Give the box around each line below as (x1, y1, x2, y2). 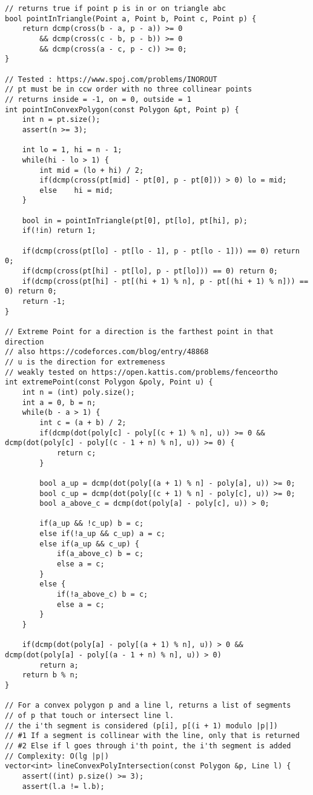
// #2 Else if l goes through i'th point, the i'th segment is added (5, 741, 291, 750)
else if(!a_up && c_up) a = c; (39, 529, 165, 538)
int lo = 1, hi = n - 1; (22, 146, 122, 155)
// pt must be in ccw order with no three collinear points (5, 85, 252, 94)
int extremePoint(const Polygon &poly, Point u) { (5, 378, 213, 387)
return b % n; (22, 671, 79, 680)
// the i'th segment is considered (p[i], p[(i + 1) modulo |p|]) (5, 721, 278, 730)
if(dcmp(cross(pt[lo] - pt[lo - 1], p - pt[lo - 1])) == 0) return (22, 246, 300, 255)
